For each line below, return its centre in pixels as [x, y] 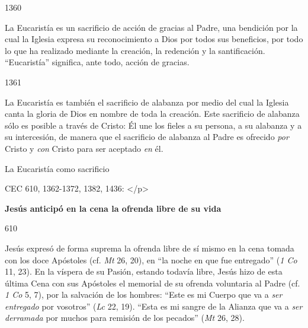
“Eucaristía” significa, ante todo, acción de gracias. [97, 62]
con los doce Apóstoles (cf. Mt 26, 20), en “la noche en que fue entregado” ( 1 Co [151, 259]
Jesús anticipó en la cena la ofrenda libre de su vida [113, 208]
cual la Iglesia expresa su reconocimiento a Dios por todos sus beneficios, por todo [154, 39]
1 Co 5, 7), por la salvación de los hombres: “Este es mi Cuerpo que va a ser [144, 294]
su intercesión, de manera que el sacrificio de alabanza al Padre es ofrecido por [147, 137]
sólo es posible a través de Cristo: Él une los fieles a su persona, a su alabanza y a [153, 125]
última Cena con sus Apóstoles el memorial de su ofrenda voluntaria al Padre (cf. [153, 283]
